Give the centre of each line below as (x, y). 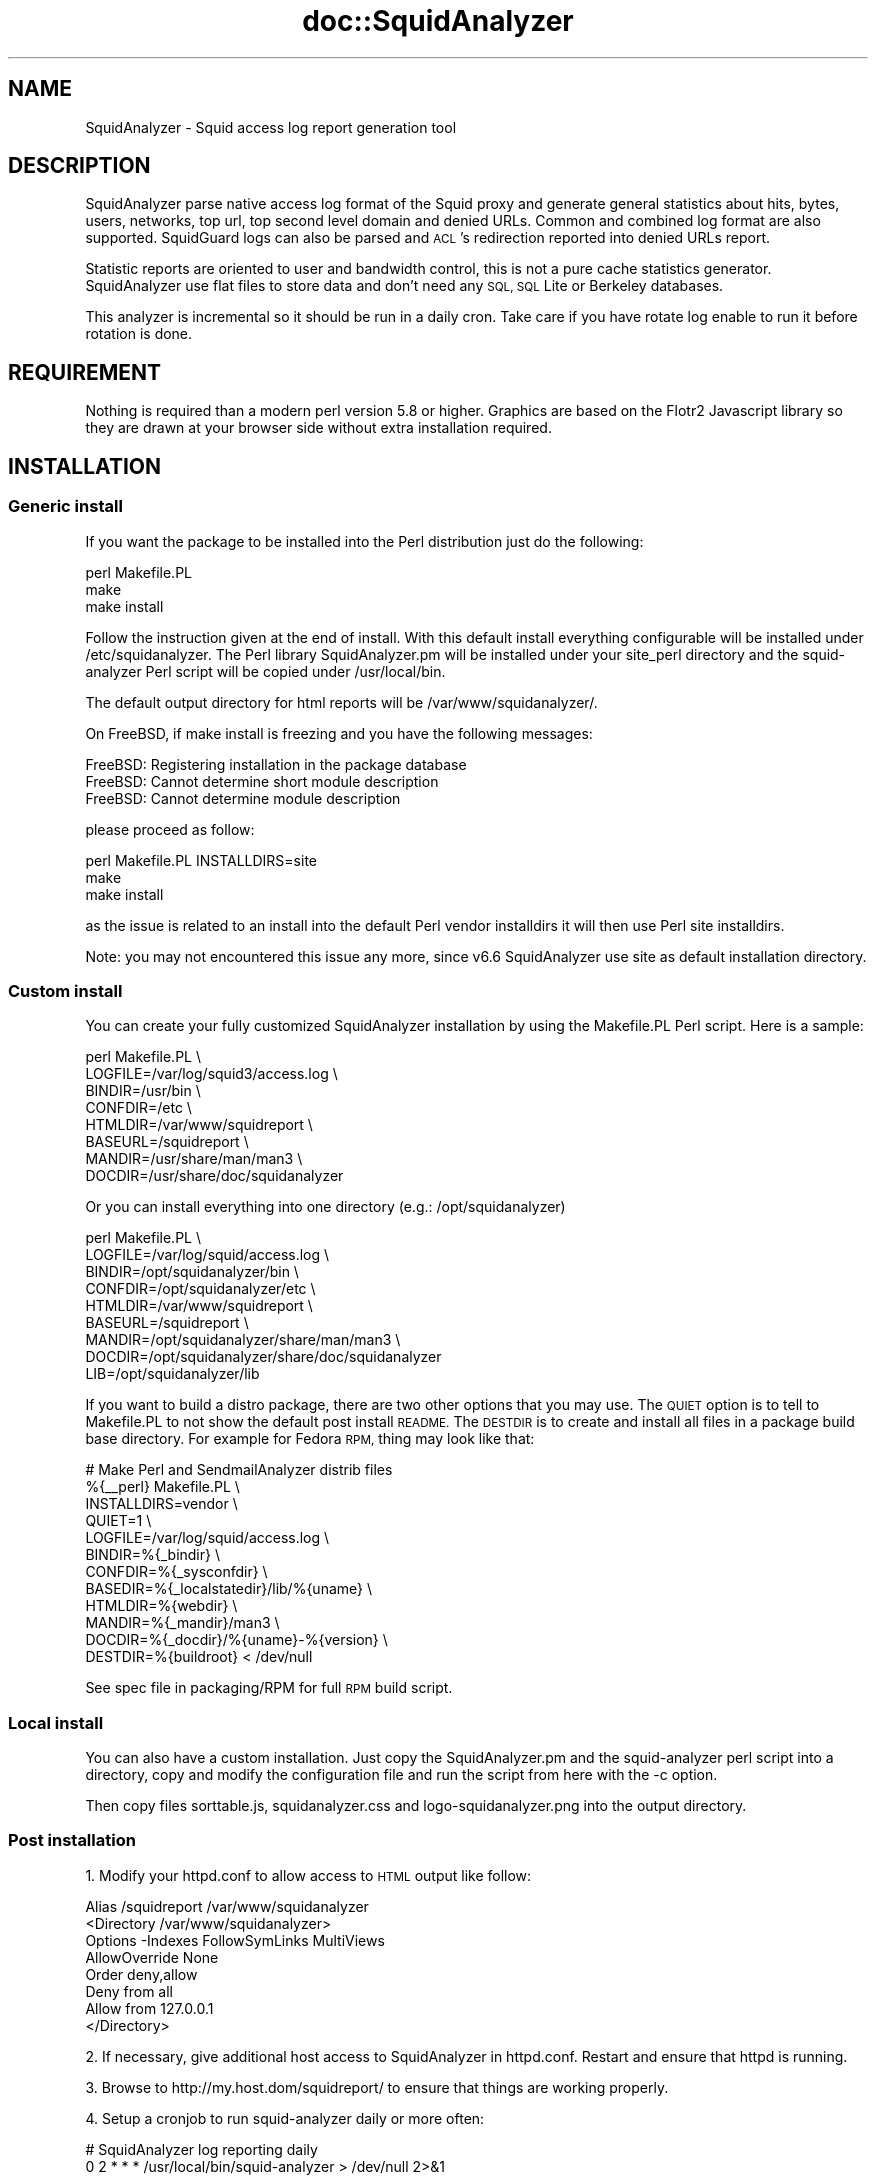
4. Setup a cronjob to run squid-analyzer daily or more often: (285, 2118)
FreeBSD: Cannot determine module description (243, 798)
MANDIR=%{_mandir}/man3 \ (182, 1623)
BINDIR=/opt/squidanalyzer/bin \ (192, 1272)
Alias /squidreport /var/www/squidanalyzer (227, 1906)
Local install (56, 1722)
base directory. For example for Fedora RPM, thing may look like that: (310, 1439)
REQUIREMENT (85, 372)
